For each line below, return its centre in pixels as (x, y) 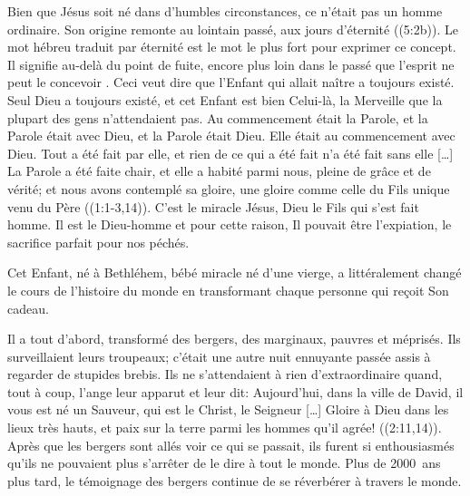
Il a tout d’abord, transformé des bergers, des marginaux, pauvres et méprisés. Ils (234, 339)
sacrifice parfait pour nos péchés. (98, 242)
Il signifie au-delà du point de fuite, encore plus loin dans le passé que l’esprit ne (231, 64)
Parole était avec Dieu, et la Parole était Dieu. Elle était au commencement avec (231, 136)
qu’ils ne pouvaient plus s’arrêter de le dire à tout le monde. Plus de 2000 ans (224, 463)
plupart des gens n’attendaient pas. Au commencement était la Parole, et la (218, 117)
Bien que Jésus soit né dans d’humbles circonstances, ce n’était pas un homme (225, 11)
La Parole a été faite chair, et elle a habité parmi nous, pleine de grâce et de (219, 171)
